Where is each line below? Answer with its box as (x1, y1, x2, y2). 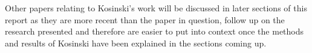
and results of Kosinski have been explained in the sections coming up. (5, 36, 267, 49)
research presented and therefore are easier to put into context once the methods (5, 25, 304, 38)
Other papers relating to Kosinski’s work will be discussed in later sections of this (5, 2, 307, 14)
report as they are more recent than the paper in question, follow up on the (5, 13, 285, 26)
